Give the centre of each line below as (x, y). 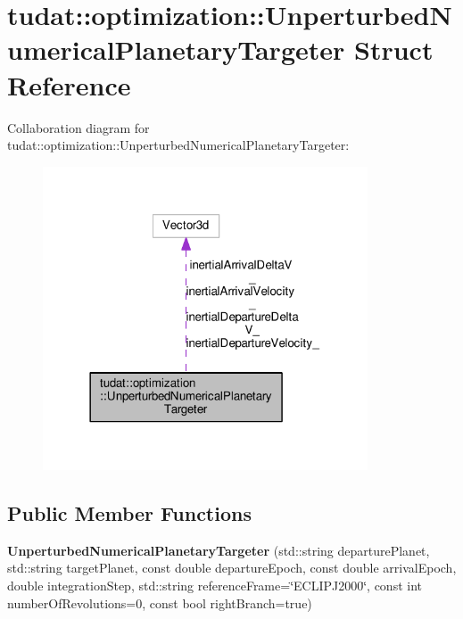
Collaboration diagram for (79, 127)
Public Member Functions (129, 513)
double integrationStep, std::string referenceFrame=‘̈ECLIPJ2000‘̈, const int (215, 585)
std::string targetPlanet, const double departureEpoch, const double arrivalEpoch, (232, 568)
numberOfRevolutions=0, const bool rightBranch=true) (160, 602)
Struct (394, 50)
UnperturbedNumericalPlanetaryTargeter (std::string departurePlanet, (219, 550)
